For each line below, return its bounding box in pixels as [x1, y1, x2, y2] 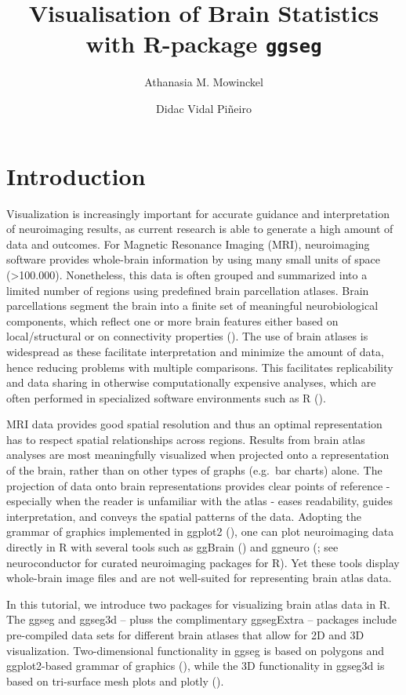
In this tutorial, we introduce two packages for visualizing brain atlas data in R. [6, 595, 390, 612]
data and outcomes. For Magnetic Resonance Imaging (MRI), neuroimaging [6, 235, 370, 252]
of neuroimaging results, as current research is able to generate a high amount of [6, 220, 393, 237]
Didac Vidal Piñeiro [156, 100, 252, 117]
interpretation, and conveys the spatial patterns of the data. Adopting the [6, 508, 362, 524]
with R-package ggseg [85, 27, 322, 60]
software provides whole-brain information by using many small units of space [6, 251, 381, 267]
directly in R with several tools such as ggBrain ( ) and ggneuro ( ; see [6, 539, 339, 555]
